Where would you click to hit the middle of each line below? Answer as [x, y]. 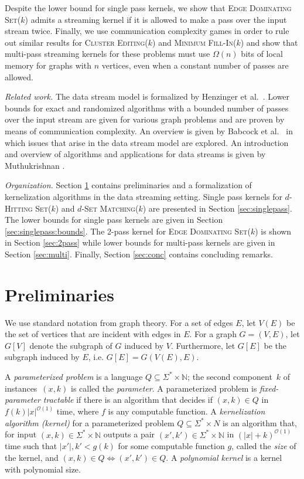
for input [21, 434]
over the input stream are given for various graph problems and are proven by [145, 119]
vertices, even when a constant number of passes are [195, 65]
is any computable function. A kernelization [187, 411]
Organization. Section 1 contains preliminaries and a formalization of [128, 185]
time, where [78, 411]
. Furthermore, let [203, 345]
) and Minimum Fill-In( [194, 42]
